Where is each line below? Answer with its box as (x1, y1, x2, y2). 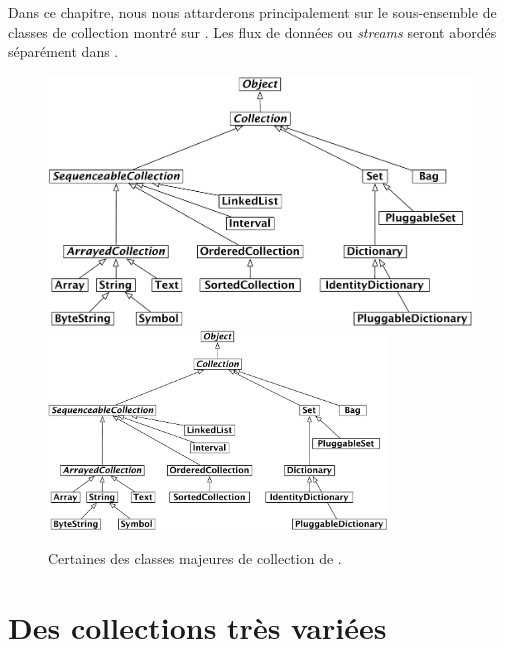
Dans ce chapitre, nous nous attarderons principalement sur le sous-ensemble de (8, 2, 497, 22)
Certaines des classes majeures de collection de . (48, 547, 342, 568)
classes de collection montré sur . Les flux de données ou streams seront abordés (8, 21, 497, 42)
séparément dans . (8, 41, 119, 62)
